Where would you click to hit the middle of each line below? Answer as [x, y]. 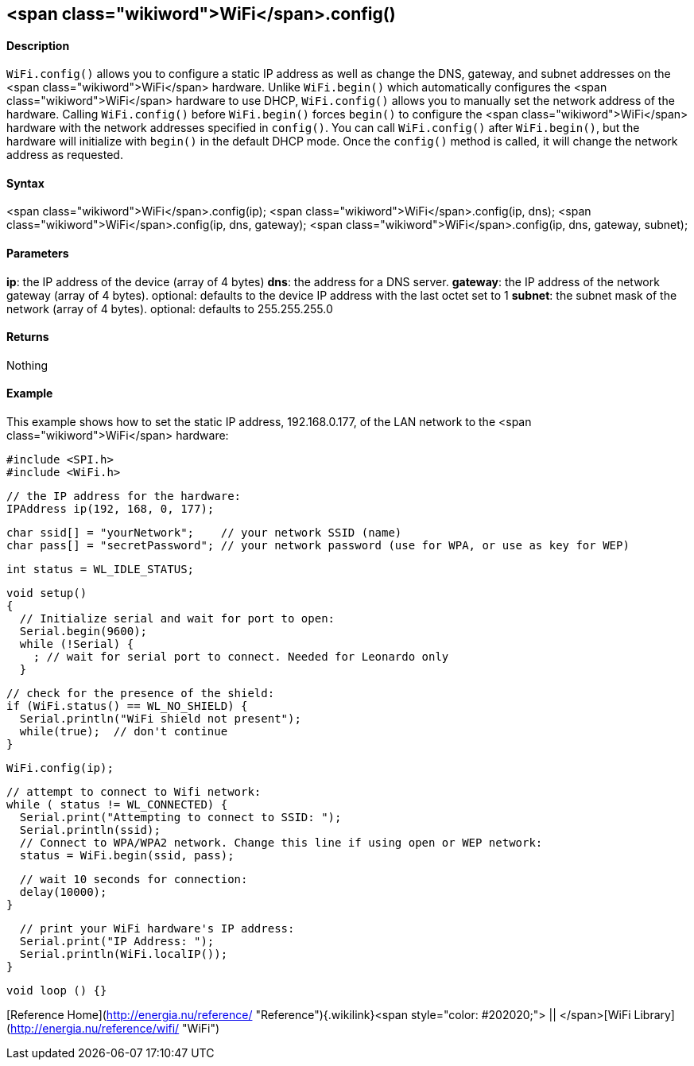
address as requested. [65, 155]
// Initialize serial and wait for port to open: [177, 619]
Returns [28, 337]
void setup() [47, 593]
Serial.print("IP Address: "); [117, 942]
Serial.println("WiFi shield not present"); [160, 719]
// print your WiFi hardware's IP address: [157, 929]
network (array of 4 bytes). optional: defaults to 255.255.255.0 [170, 308]
